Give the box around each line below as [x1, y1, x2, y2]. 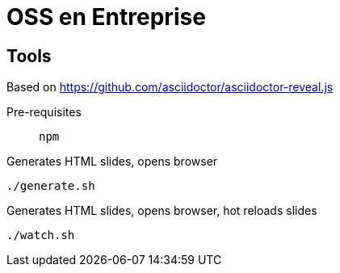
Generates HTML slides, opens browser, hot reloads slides [6, 204, 317, 218]
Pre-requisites [6, 105, 82, 120]
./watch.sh [6, 229, 75, 242]
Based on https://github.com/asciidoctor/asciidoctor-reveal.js [6, 80, 334, 94]
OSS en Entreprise [6, 3, 206, 31]
